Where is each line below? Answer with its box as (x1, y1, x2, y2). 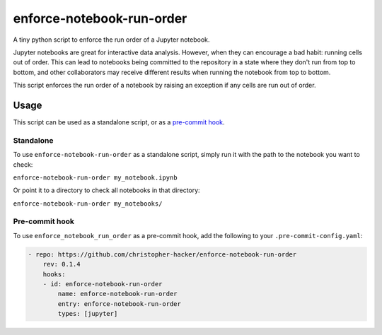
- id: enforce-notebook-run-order (42, 280, 163, 288)
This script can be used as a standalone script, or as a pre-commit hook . (13, 118, 226, 127)
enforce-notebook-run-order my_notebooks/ (13, 199, 163, 208)
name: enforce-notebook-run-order (57, 290, 178, 298)
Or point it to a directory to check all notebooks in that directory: (13, 186, 201, 194)
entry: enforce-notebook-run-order (57, 300, 182, 307)
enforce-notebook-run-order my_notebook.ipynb (13, 173, 178, 182)
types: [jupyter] (57, 310, 118, 318)
